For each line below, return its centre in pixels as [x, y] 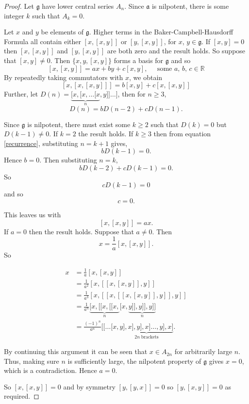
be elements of [62, 32]
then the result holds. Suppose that [81, 231]
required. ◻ [22, 396]
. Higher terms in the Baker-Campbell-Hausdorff [161, 32]
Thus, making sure [32, 361]
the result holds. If [106, 134]
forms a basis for [139, 60]
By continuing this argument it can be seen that [76, 351]
